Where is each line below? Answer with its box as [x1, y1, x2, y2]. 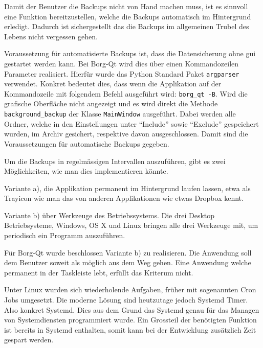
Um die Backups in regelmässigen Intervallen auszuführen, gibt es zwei [4, 155, 226, 166]
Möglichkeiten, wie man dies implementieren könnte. [4, 166, 168, 176]
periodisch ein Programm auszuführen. [4, 230, 125, 241]
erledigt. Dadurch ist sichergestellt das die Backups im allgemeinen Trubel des [4, 21, 249, 32]
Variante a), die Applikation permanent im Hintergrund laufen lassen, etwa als [4, 182, 251, 193]
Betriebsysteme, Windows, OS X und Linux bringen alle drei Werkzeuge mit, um [4, 220, 258, 230]
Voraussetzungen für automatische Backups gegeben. [4, 138, 169, 149]
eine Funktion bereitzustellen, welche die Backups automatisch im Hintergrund [4, 11, 251, 21]
